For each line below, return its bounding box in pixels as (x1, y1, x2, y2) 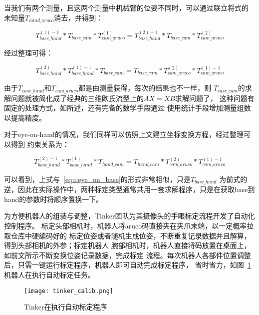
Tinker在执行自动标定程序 (24, 301, 107, 312)
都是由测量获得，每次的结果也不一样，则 (78, 82, 212, 93)
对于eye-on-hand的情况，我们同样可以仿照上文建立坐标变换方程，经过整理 (4, 129, 244, 139)
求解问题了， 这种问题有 (175, 92, 255, 103)
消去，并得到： (54, 12, 103, 22)
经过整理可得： (4, 47, 53, 58)
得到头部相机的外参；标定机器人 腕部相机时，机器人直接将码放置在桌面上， (4, 240, 251, 250)
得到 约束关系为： (10, 138, 69, 149)
